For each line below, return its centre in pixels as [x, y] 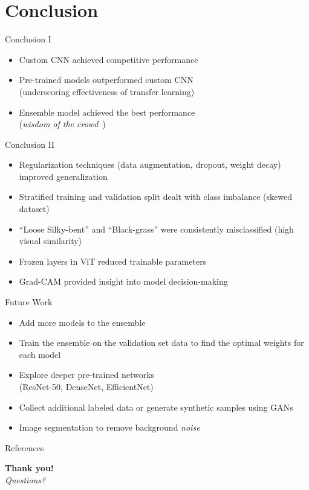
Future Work [29, 302]
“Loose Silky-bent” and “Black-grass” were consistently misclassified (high [156, 229]
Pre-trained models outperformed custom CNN [106, 80]
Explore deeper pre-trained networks [87, 375]
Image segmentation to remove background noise [109, 427]
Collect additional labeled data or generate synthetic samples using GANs [156, 407]
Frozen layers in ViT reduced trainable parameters [113, 261]
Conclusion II [30, 144]
